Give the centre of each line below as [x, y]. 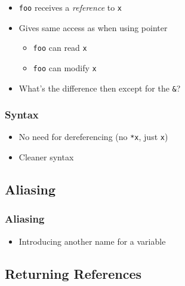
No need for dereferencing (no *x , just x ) [93, 137]
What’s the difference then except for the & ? [100, 88]
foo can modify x [65, 67]
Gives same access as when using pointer [93, 27]
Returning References [73, 273]
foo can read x [60, 48]
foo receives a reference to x [70, 7]
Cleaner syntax [46, 157]
